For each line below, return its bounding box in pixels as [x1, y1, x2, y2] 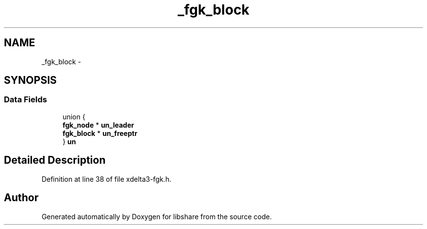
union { [62, 112, 85, 121]
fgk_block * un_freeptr [62, 129, 137, 137]
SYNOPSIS [4, 74, 57, 87]
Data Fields [4, 95, 47, 105]
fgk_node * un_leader [62, 120, 134, 129]
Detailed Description [4, 154, 106, 167]
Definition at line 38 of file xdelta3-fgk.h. [41, 174, 172, 183]
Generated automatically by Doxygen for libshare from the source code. [41, 212, 272, 221]
